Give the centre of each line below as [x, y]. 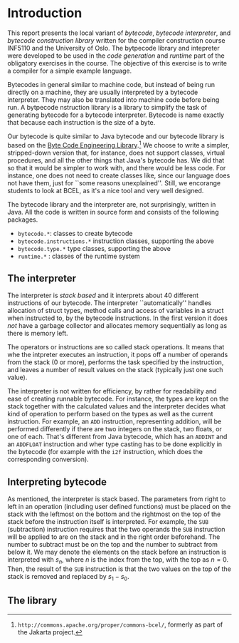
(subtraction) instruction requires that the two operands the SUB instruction [116, 530]
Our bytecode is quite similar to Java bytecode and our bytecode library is [116, 136]
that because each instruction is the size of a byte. [81, 122]
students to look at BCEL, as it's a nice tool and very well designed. [106, 190]
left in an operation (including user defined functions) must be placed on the [119, 507]
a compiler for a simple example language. [70, 71]
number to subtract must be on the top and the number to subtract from [113, 545]
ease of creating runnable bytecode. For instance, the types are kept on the [118, 399]
